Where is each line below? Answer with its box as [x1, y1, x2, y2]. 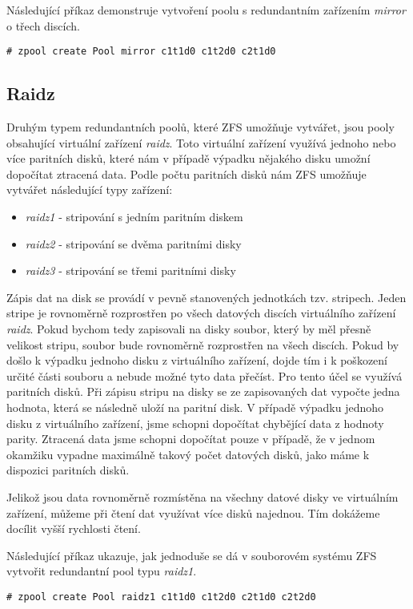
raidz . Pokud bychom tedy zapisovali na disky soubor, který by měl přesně [6, 320, 371, 337]
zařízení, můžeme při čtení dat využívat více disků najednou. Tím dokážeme [6, 504, 380, 521]
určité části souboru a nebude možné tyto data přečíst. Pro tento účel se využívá [6, 367, 403, 384]
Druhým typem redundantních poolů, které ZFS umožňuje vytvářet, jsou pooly [6, 119, 395, 135]
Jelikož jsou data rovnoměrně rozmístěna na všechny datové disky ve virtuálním [6, 488, 399, 505]
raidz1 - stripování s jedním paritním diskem [25, 208, 243, 225]
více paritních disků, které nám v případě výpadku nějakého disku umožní [6, 150, 371, 167]
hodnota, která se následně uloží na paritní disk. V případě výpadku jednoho [6, 398, 383, 415]
